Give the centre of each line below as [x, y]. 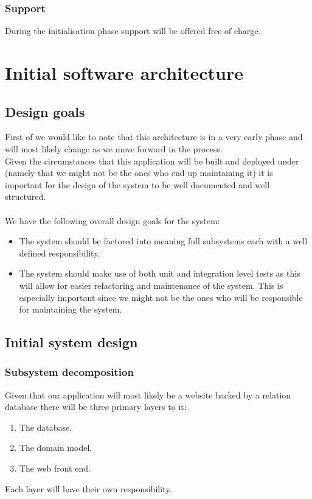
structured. [26, 196]
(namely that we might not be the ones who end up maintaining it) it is [139, 173]
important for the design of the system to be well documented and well [137, 184]
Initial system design [71, 342]
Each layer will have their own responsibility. [88, 488]
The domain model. [56, 448]
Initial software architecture [124, 73]
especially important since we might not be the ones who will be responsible [161, 297]
